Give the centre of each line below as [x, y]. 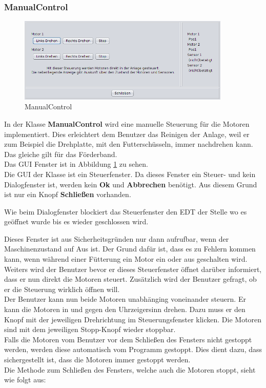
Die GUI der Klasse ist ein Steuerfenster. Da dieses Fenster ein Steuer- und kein [130, 174]
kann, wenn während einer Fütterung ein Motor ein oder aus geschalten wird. [126, 259]
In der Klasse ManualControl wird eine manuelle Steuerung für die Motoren [127, 123]
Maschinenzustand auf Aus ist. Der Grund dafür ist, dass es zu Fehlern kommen [130, 249]
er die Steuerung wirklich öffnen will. [62, 289]
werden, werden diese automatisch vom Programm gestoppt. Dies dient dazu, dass [133, 349]
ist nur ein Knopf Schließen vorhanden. [68, 194]
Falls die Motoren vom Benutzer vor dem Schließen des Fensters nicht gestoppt [128, 339]
